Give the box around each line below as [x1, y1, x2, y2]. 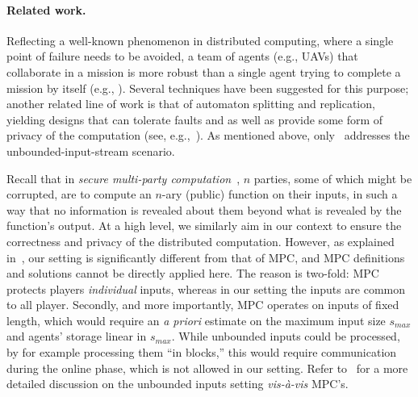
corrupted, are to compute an [6, 186, 152, 203]
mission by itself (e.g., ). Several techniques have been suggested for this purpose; [6, 79, 409, 96]
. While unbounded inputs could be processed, [171, 328, 400, 345]
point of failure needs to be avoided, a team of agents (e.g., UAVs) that [6, 48, 358, 65]
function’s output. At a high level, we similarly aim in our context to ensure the [6, 217, 402, 234]
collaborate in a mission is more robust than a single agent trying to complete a [6, 63, 401, 80]
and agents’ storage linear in [6, 328, 147, 345]
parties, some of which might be [253, 169, 412, 186]
